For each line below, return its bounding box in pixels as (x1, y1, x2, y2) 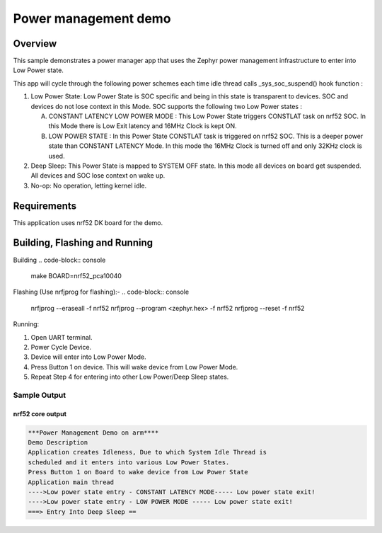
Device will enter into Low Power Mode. (30, 353, 146, 361)
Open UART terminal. (30, 333, 93, 341)
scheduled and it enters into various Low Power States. (28, 458, 230, 466)
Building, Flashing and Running (13, 237, 154, 249)
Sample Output (13, 390, 66, 400)
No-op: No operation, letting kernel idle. (30, 181, 147, 190)
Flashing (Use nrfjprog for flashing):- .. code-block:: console (13, 287, 190, 297)
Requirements (13, 200, 77, 212)
